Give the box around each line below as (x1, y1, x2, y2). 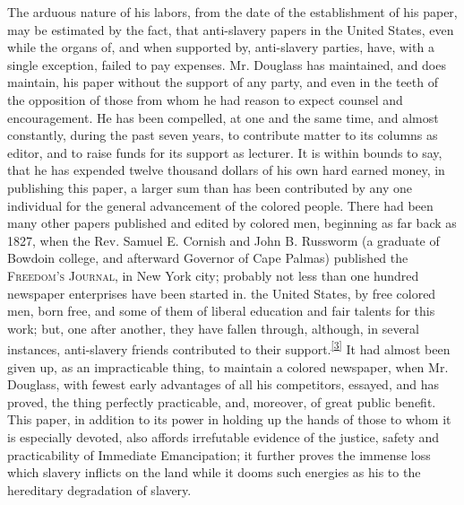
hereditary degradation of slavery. (7, 480, 192, 499)
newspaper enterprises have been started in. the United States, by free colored (7, 283, 436, 302)
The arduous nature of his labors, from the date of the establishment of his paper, (7, 3, 458, 21)
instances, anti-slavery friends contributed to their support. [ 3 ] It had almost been (7, 337, 451, 358)
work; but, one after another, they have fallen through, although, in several (7, 318, 419, 337)
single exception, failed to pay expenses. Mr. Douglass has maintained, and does (7, 55, 446, 74)
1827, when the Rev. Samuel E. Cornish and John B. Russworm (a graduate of (7, 231, 440, 249)
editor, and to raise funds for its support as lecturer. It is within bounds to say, (7, 143, 443, 161)
